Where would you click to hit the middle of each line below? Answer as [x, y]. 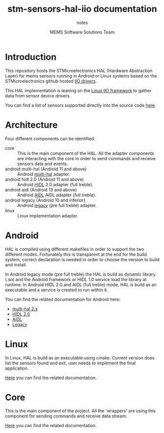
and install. [16, 265]
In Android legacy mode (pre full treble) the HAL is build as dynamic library [80, 274]
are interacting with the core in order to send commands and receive [86, 158]
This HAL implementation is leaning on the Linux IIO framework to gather [78, 90]
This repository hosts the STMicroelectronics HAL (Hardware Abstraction [79, 71]
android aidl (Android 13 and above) [41, 190]
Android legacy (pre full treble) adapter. [57, 205]
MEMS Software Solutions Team [82, 32]
